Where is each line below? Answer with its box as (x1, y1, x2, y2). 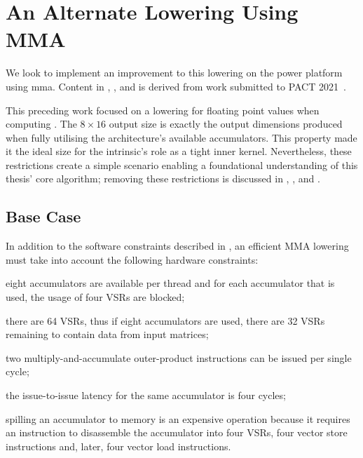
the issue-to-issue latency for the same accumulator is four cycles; (6, 388, 286, 403)
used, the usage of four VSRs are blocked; (6, 290, 185, 304)
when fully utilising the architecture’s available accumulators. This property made (6, 130, 357, 144)
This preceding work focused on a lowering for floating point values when (6, 102, 320, 117)
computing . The (6, 116, 77, 131)
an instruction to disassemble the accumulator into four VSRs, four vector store (6, 425, 348, 440)
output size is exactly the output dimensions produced (109, 116, 343, 131)
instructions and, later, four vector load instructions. (6, 438, 231, 453)
